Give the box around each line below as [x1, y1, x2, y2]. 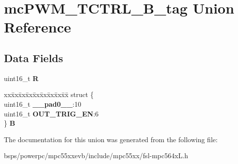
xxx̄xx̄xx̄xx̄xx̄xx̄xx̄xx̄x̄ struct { [4, 89, 94, 99]
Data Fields [4, 50, 63, 65]
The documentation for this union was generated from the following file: [4, 134, 218, 144]
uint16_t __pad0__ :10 [4, 98, 81, 109]
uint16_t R [4, 73, 39, 83]
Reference [4, 17, 71, 37]
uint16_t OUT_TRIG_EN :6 [4, 108, 99, 118]
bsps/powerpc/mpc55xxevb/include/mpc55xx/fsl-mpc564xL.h [4, 150, 189, 161]
